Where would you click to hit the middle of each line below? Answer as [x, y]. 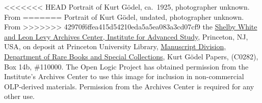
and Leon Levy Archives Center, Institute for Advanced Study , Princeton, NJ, [126, 36]
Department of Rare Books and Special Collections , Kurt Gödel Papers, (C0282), [131, 56]
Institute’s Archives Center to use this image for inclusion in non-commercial [124, 76]
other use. [20, 96]
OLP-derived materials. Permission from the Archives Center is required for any [129, 86]
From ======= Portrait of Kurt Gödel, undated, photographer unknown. [124, 16]
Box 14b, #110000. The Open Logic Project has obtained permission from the [126, 66]
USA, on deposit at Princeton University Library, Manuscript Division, [115, 46]
